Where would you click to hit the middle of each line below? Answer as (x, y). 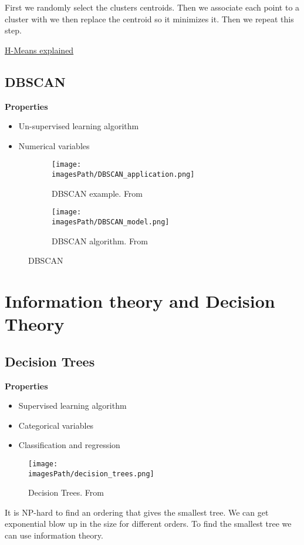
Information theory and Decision (140, 300)
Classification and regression (69, 445)
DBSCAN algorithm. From (100, 240)
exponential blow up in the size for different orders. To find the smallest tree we (148, 524)
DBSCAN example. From (97, 193)
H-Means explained (39, 50)
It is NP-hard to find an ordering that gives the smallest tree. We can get (137, 512)
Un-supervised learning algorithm (79, 126)
